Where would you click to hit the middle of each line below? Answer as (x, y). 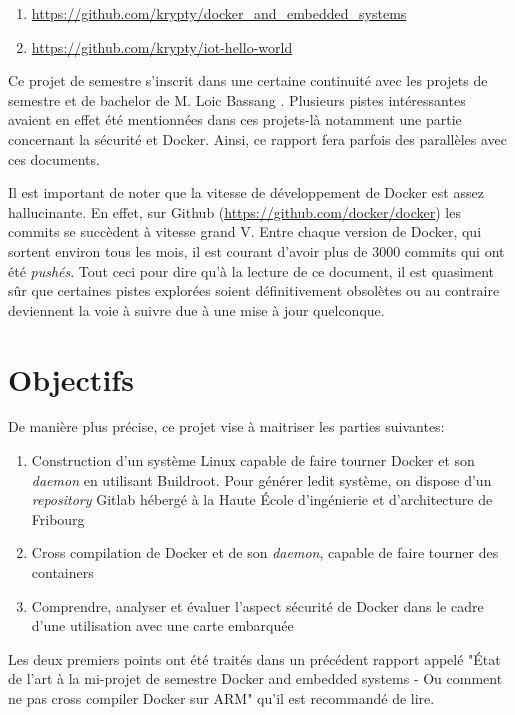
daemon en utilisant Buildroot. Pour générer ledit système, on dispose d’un (261, 479)
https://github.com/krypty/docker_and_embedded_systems (219, 13)
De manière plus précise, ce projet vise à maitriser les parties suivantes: (226, 426)
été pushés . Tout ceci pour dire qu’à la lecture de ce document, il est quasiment (251, 270)
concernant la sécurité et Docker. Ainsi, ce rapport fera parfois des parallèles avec (258, 138)
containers (62, 572)
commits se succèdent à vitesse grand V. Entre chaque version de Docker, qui (245, 231)
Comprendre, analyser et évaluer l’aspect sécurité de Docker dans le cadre (257, 605)
